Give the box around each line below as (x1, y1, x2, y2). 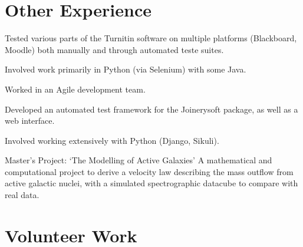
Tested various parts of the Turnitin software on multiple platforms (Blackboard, (5, 32, 297, 44)
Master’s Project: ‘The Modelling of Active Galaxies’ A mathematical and (5, 154, 272, 166)
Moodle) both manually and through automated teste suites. (5, 43, 224, 55)
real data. (5, 189, 39, 201)
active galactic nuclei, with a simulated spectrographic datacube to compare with (5, 177, 298, 189)
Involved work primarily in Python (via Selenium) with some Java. (5, 63, 246, 75)
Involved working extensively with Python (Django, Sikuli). (5, 134, 219, 146)
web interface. (5, 114, 55, 127)
